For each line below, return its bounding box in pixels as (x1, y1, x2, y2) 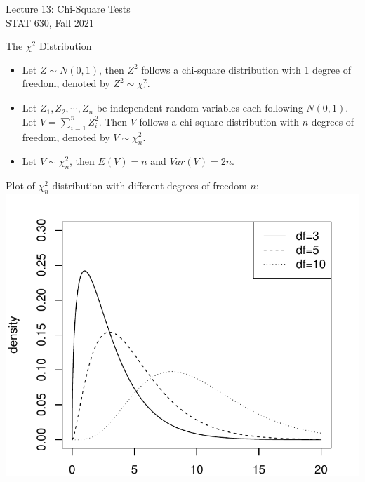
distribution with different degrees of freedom (52, 178, 247, 193)
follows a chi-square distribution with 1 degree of (141, 62, 351, 76)
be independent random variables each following (96, 100, 303, 115)
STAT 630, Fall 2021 (6, 15, 94, 29)
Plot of (6, 178, 35, 193)
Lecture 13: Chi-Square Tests (6, 1, 131, 15)
